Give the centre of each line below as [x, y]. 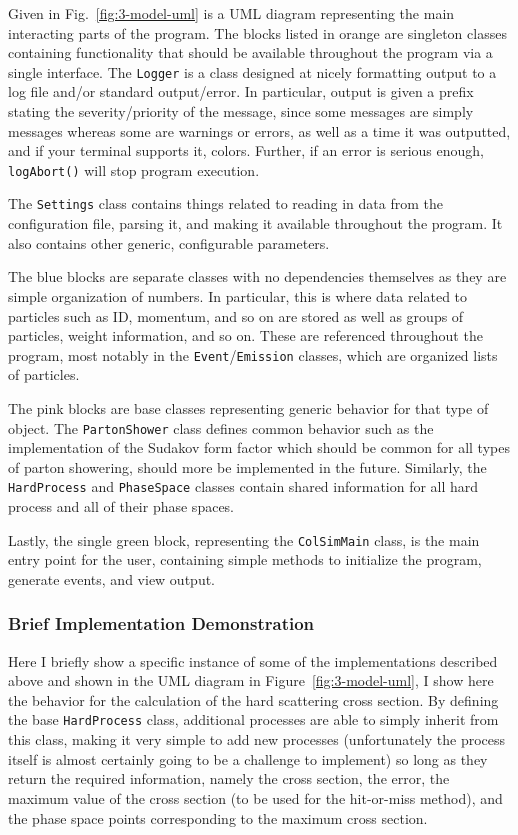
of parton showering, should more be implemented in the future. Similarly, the [247, 466]
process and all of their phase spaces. [121, 506]
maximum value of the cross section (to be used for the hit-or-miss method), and [255, 797]
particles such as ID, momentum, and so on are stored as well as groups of [236, 315]
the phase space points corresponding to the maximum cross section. [218, 817]
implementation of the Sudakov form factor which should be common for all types [259, 447]
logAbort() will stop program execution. [134, 169]
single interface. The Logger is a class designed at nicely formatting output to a [252, 71]
